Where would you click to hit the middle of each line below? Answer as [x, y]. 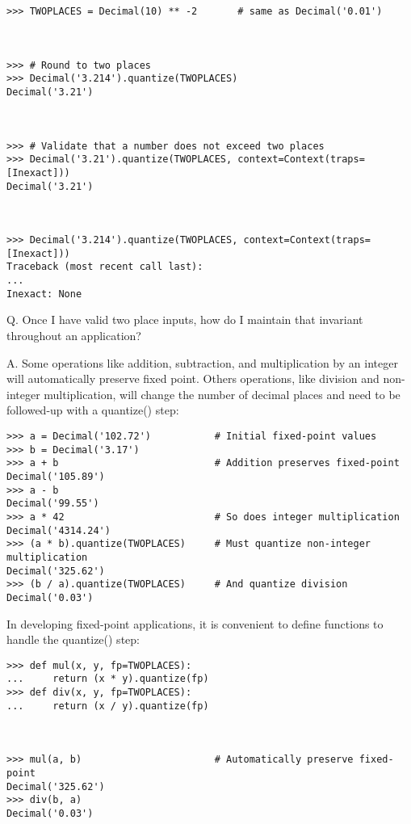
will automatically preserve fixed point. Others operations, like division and [193, 378]
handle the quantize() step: [73, 639]
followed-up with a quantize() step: [93, 410]
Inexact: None [44, 294]
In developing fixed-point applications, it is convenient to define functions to [195, 623]
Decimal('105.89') [56, 476]
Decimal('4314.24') [59, 530]
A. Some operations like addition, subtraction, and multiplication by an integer [202, 362]
